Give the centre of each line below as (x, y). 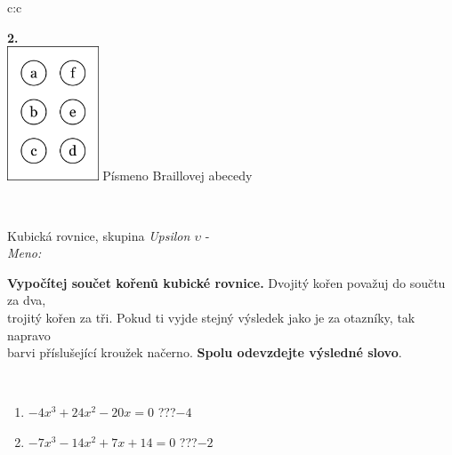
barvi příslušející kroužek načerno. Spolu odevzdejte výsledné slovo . (205, 352)
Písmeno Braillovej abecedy (178, 176)
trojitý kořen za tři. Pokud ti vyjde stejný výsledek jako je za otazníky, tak (211, 317)
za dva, (27, 300)
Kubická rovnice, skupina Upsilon (99, 235)
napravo (29, 335)
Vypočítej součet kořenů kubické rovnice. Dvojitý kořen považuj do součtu (226, 282)
